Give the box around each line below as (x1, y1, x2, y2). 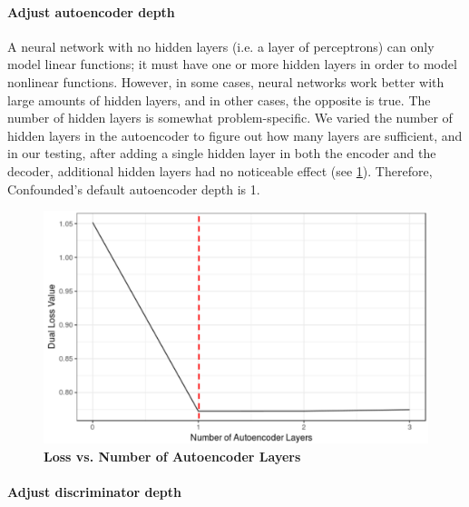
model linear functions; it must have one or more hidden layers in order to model (7, 55, 457, 74)
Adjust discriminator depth (7, 482, 181, 501)
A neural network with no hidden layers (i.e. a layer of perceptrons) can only (7, 36, 435, 55)
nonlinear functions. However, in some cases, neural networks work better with (7, 72, 445, 91)
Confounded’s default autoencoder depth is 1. (7, 179, 260, 198)
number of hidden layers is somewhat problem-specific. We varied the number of (7, 108, 453, 127)
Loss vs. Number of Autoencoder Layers (44, 446, 301, 465)
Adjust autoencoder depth (7, 2, 175, 21)
